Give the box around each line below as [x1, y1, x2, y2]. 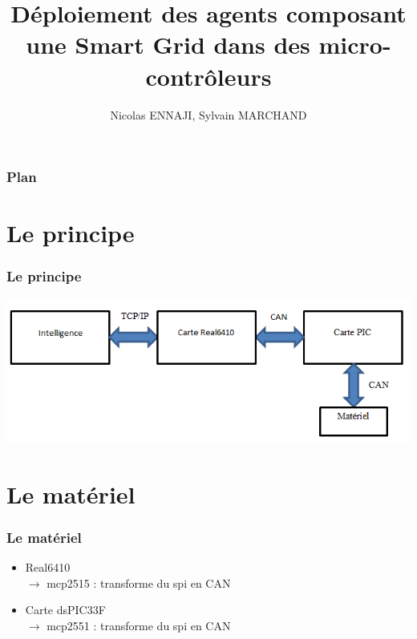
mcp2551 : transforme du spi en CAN [47, 617, 231, 633]
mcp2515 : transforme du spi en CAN [47, 574, 231, 591]
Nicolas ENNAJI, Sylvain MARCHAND [110, 106, 307, 123]
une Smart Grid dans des [26, 28, 310, 61]
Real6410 [25, 559, 71, 576]
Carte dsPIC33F [25, 601, 106, 618]
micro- [318, 28, 391, 61]
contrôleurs [145, 59, 272, 92]
